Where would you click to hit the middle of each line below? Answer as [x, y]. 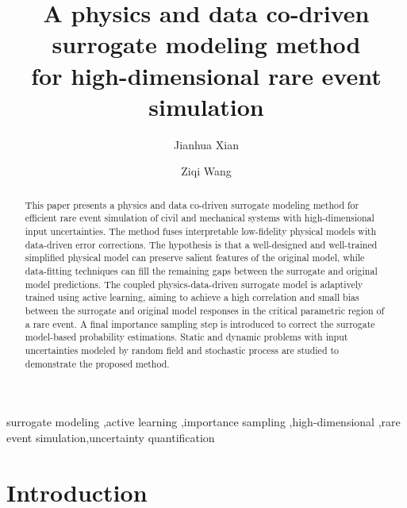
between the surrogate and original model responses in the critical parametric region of [205, 310]
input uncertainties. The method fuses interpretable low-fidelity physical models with [201, 231]
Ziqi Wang [206, 171]
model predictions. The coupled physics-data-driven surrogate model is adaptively [194, 284]
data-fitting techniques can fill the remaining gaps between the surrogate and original [201, 270]
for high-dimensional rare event [206, 75]
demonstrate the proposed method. [97, 363]
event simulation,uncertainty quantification [111, 437]
